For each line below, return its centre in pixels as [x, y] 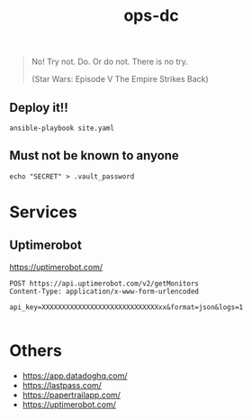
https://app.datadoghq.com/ [75, 376]
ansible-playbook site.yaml [62, 128]
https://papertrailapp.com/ [72, 395]
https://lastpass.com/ [62, 385]
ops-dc [151, 16]
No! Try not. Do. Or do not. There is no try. [110, 62]
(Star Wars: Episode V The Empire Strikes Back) [120, 79]
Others [36, 351]
